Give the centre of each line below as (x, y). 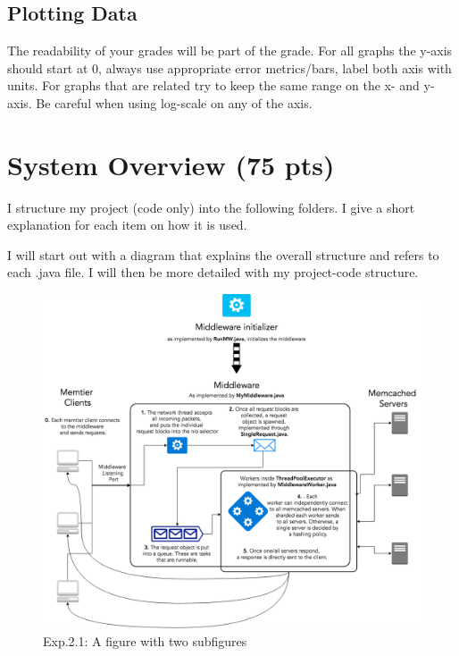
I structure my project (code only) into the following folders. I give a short (211, 207)
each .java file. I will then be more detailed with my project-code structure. (213, 272)
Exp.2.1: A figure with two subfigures (145, 640)
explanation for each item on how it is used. (127, 225)
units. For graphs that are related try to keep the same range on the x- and (213, 85)
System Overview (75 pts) (171, 164)
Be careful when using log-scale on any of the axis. (174, 102)
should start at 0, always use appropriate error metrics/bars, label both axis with (229, 67)
